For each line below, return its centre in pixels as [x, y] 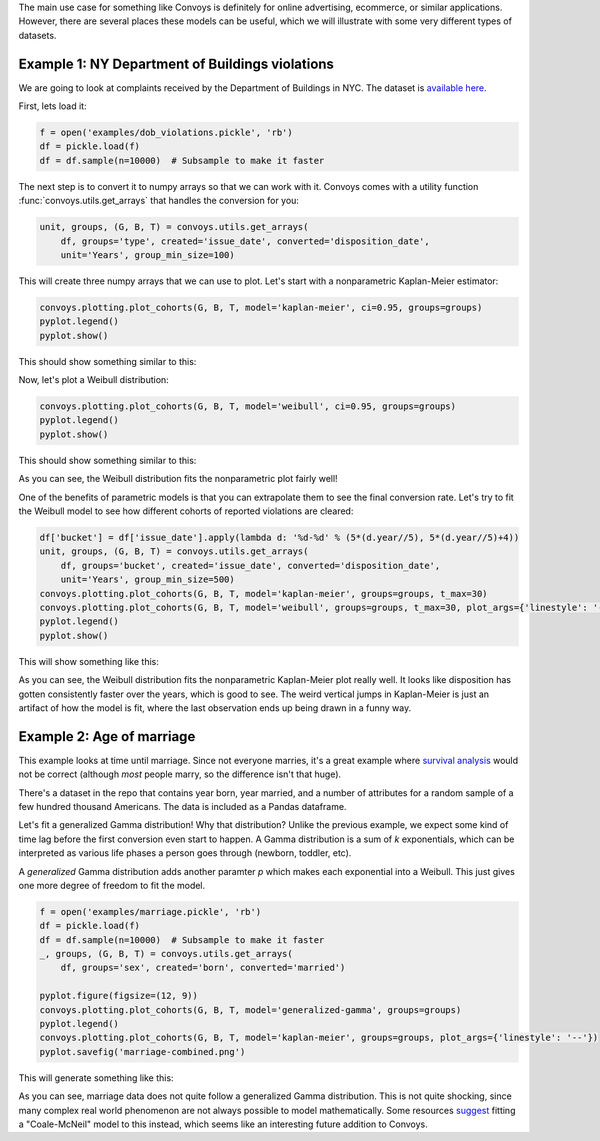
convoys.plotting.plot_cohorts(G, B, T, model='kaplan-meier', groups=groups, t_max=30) [264, 593]
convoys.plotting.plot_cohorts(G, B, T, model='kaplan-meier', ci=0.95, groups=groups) [261, 307]
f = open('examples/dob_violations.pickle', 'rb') [166, 133]
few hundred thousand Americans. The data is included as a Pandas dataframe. [182, 806]
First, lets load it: [52, 106]
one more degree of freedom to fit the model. [112, 885]
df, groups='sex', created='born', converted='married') [203, 968]
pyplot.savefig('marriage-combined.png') [142, 1051]
